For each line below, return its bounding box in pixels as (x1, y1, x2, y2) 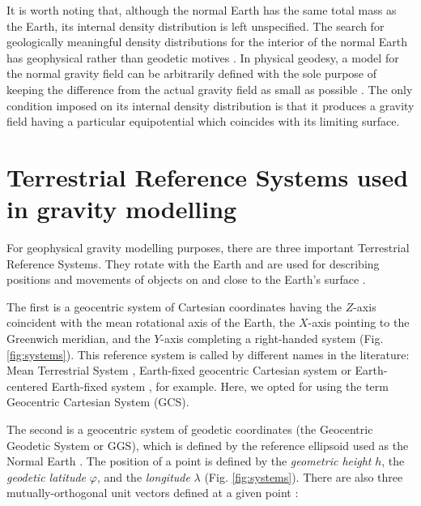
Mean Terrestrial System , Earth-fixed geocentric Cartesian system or (6, 362, 351, 379)
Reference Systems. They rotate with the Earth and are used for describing (6, 255, 380, 272)
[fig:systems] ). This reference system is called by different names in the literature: (6, 345, 410, 362)
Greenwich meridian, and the (6, 330, 151, 347)
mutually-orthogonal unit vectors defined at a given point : (6, 484, 299, 501)
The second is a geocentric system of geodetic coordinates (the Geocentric (6, 421, 373, 437)
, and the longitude (96, 468, 190, 485)
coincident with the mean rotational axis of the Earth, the (6, 314, 296, 331)
